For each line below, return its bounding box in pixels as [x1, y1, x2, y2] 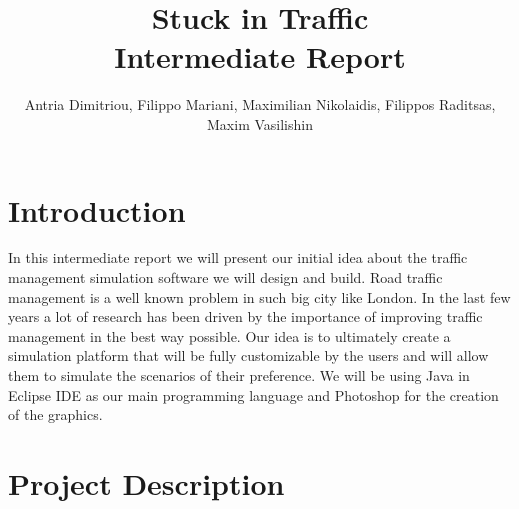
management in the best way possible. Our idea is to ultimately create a [8, 325, 451, 346]
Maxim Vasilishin [207, 113, 313, 134]
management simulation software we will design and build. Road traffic [8, 267, 443, 288]
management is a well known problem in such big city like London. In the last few [8, 286, 511, 307]
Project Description [8, 462, 285, 503]
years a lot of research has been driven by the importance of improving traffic [8, 306, 483, 327]
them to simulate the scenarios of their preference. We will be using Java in [8, 365, 470, 385]
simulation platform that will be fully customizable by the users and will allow [8, 345, 489, 366]
